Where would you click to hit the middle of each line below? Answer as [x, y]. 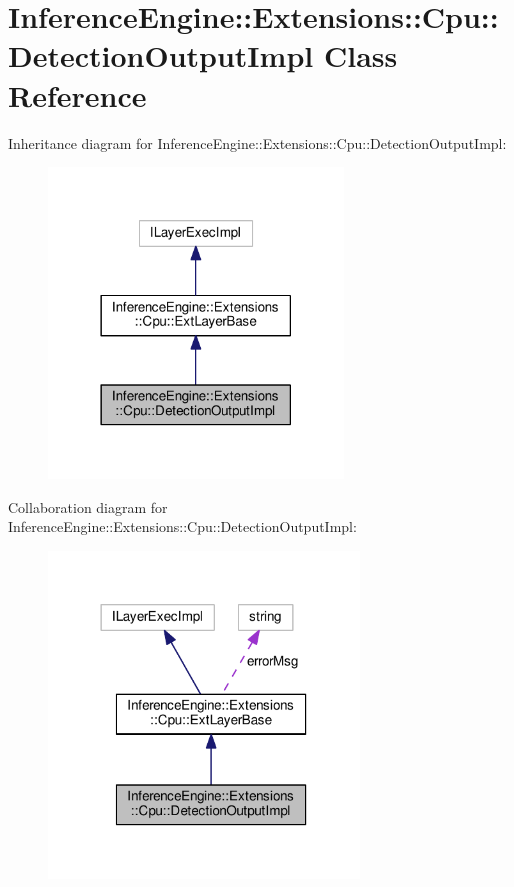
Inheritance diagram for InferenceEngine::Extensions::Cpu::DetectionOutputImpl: [257, 142]
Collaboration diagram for [88, 506]
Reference [77, 94]
